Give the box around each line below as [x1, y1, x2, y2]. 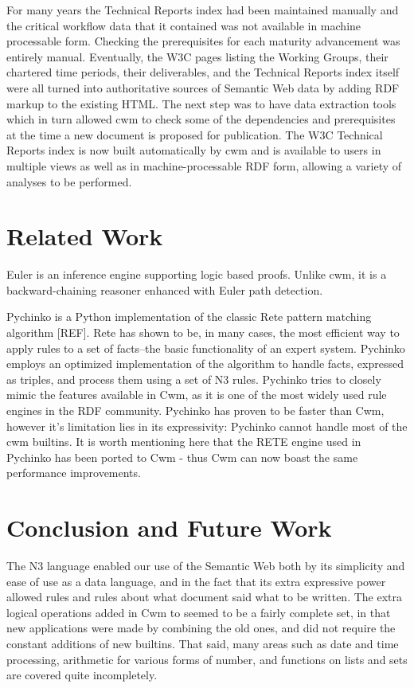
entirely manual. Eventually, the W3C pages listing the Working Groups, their [6, 48, 389, 64]
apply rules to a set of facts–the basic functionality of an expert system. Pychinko [6, 339, 405, 356]
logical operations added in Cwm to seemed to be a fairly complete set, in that [6, 604, 391, 620]
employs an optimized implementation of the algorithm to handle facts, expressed [6, 355, 404, 372]
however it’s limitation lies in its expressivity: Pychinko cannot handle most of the [6, 417, 408, 434]
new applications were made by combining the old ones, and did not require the [6, 620, 396, 636]
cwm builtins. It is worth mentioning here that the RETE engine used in [6, 433, 361, 450]
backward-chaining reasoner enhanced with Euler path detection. [6, 281, 323, 298]
